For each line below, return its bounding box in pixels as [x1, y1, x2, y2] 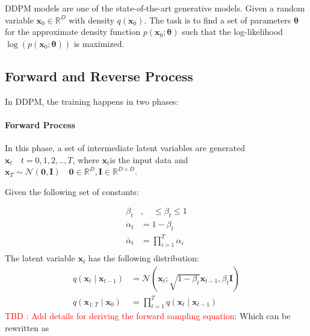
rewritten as [5, 321, 49, 334]
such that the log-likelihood [182, 25, 283, 38]
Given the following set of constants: [5, 185, 139, 198]
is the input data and [110, 153, 188, 166]
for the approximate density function [5, 25, 140, 38]
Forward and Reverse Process [5, 66, 193, 85]
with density [69, 13, 114, 26]
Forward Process [5, 118, 75, 131]
